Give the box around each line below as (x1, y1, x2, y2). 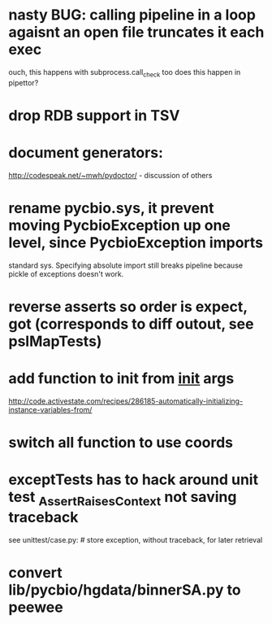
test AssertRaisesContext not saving (8, 488, 237, 509)
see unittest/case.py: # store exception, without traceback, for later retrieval (8, 535, 263, 544)
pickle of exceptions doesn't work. (8, 268, 124, 278)
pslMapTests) (8, 332, 102, 351)
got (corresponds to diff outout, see (8, 315, 254, 333)
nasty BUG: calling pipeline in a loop (8, 6, 256, 24)
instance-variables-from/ (8, 404, 93, 414)
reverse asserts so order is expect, (8, 297, 248, 316)
